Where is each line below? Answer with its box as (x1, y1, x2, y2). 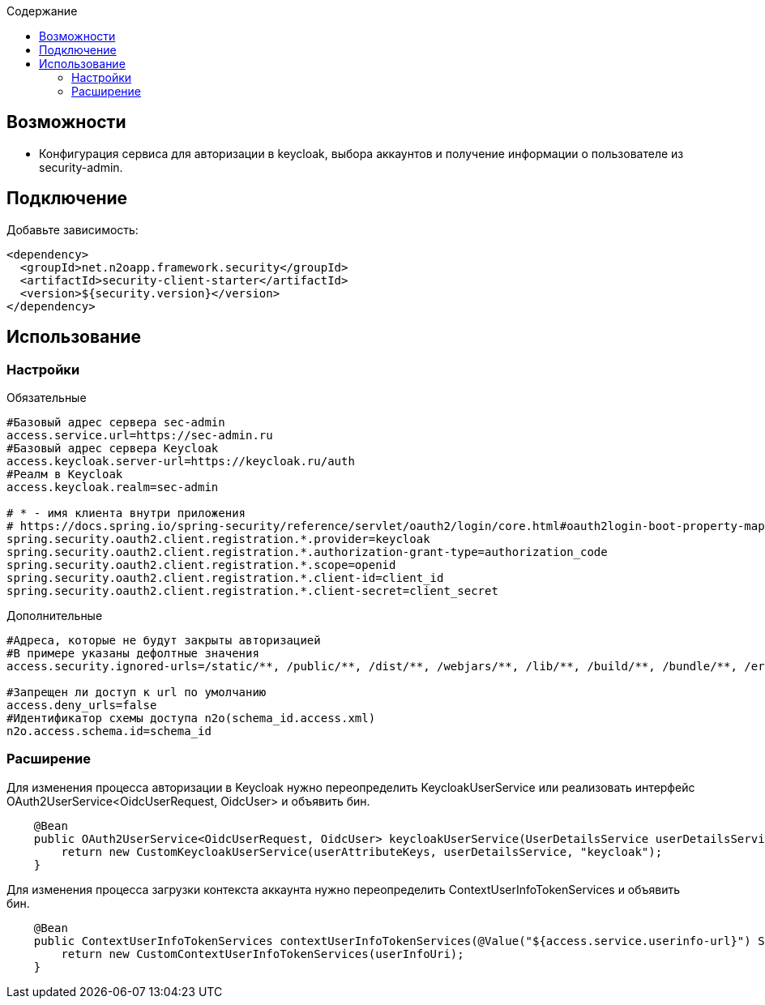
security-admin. (39, 160, 123, 174)
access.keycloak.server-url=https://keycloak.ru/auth (6, 454, 355, 468)
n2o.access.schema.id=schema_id (6, 724, 212, 738)
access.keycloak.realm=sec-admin (6, 480, 219, 494)
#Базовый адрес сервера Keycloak (6, 441, 219, 455)
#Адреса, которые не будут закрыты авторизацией (6, 633, 321, 647)
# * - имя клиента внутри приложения (6, 506, 246, 520)
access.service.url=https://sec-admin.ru (6, 428, 273, 442)
